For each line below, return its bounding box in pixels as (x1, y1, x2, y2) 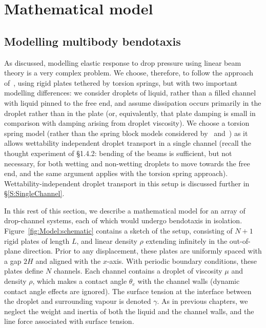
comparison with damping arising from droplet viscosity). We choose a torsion (4, 118, 250, 128)
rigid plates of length (4, 235, 70, 246)
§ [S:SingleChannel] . (4, 188, 65, 199)
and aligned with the (35, 255, 101, 266)
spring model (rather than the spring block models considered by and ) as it (4, 127, 248, 138)
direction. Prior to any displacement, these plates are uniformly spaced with (23, 245, 262, 256)
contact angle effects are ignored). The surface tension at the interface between (4, 285, 252, 296)
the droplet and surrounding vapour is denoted (4, 296, 151, 306)
